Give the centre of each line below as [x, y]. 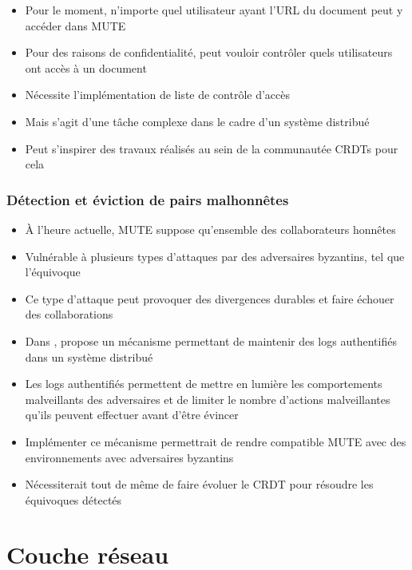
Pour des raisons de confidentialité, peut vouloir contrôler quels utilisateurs [209, 52]
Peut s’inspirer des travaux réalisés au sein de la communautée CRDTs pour [212, 148]
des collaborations [69, 314]
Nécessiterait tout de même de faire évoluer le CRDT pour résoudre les [199, 484]
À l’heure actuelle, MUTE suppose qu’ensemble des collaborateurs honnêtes [210, 229]
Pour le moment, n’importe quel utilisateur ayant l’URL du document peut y [214, 10]
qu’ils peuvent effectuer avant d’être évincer [132, 415]
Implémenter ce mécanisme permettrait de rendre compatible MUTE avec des [216, 441]
